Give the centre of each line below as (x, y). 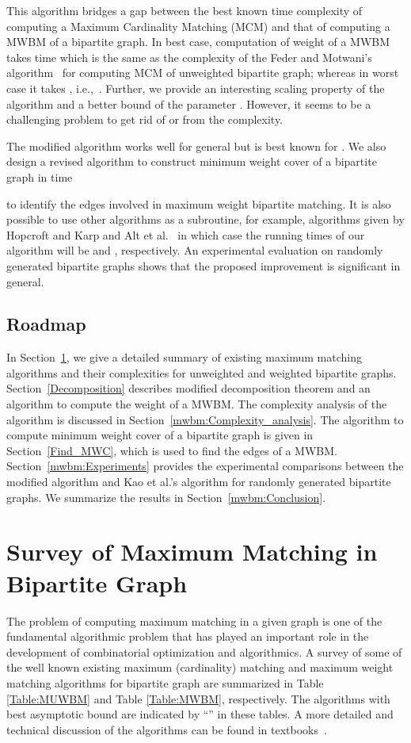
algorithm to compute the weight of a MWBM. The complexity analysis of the (197, 404)
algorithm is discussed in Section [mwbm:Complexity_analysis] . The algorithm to (205, 419)
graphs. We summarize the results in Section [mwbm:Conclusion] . (166, 497)
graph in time (40, 176)
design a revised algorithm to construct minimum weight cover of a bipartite (192, 161)
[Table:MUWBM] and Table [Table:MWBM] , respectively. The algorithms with (198, 698)
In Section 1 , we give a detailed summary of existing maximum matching (184, 357)
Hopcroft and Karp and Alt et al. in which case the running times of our (186, 234)
